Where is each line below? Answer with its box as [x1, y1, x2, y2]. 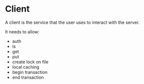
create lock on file [12, 59, 49, 65]
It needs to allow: [5, 29, 40, 34]
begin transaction [12, 69, 48, 75]
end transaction [12, 74, 44, 80]
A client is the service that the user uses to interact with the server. [5, 19, 140, 25]
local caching [12, 64, 40, 70]
